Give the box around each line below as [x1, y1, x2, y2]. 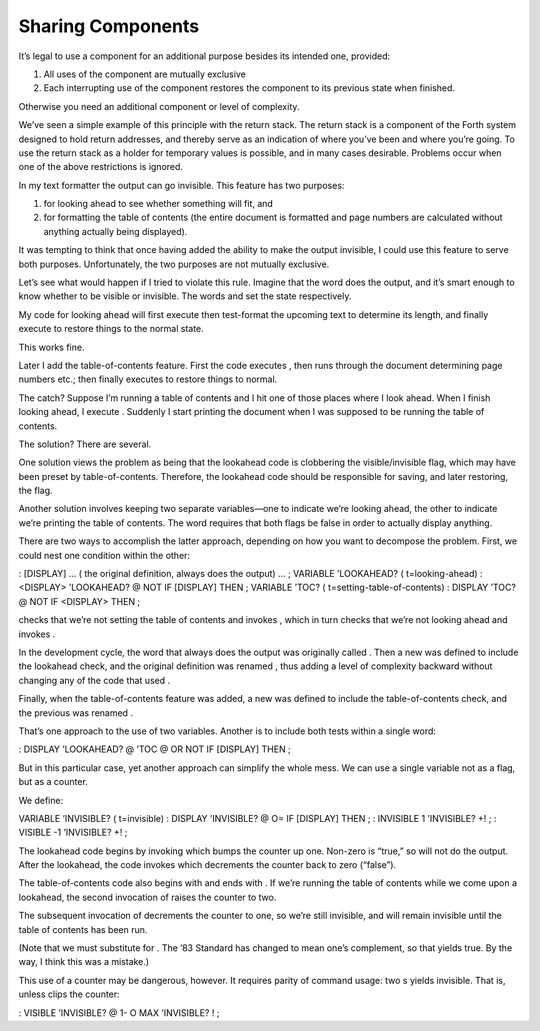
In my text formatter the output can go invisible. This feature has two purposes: [18, 179, 345, 191]
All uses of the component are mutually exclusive [43, 68, 247, 80]
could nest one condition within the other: [18, 549, 190, 561]
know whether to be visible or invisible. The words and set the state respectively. [18, 290, 352, 302]
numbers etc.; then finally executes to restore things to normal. [18, 373, 278, 385]
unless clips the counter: [18, 988, 120, 1000]
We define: [18, 794, 64, 806]
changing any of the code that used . [18, 674, 171, 686]
